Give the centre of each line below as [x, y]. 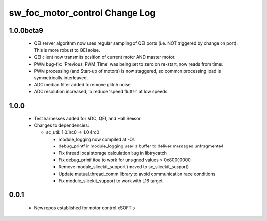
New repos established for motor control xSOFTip [85, 208]
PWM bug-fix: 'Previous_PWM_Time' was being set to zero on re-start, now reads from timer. [129, 64]
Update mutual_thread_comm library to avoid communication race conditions [137, 174]
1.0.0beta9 [26, 30]
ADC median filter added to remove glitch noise [82, 84]
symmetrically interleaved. [61, 78]
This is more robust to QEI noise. [67, 50]
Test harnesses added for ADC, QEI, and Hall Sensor [87, 118]
